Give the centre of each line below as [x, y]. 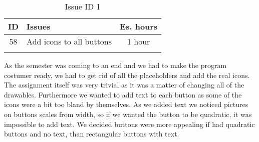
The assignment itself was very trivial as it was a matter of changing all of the [124, 85]
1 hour [139, 41]
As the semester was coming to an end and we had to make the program [115, 65]
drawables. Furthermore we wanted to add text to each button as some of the [123, 94]
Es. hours [139, 26]
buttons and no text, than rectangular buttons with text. [92, 134]
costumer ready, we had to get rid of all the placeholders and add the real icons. [127, 75]
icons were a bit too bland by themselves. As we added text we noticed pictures [126, 104]
